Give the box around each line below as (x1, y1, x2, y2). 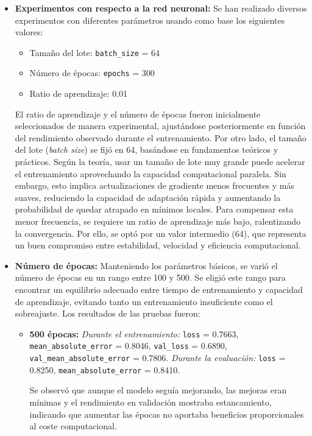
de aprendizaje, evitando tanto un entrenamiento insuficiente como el (15, 295, 273, 308)
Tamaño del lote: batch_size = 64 (29, 46, 160, 58)
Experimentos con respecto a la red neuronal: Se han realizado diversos (15, 2, 307, 14)
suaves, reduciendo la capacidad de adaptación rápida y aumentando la (15, 191, 281, 203)
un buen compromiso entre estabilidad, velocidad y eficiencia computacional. (15, 239, 301, 251)
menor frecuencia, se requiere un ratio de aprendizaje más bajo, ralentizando (15, 215, 301, 228)
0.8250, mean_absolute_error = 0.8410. (29, 363, 180, 376)
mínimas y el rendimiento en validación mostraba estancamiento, (29, 396, 272, 408)
